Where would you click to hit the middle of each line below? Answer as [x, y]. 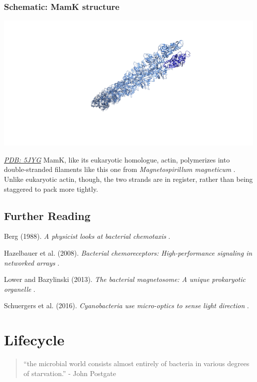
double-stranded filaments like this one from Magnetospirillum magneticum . [120, 169]
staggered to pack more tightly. [51, 189]
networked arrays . [32, 262]
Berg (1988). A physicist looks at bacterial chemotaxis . [87, 236]
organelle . [20, 289]
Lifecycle [34, 340]
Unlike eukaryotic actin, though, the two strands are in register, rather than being [128, 179]
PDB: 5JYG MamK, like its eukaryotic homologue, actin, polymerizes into [117, 159]
